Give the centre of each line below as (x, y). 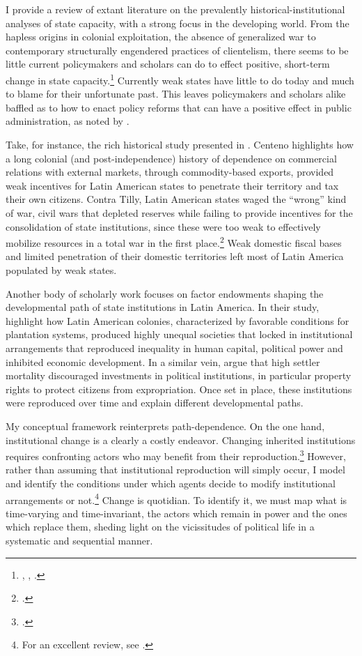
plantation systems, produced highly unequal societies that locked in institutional (179, 334)
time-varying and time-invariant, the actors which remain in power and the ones (176, 513)
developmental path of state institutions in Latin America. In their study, (163, 307)
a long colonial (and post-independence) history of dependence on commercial (171, 158)
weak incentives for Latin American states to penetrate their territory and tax (172, 185)
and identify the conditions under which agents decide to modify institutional (171, 483)
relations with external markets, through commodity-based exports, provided (170, 172)
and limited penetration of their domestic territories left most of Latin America (175, 256)
